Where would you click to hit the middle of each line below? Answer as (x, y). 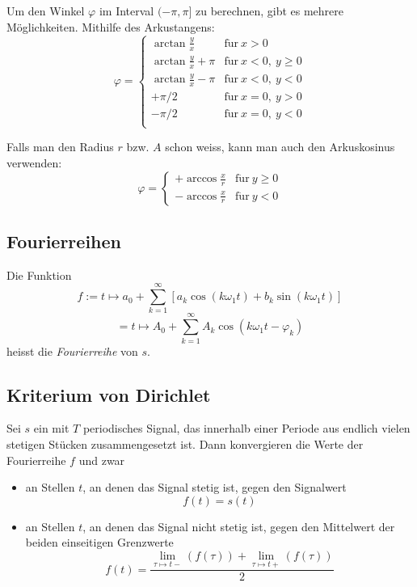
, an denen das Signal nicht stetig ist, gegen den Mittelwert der (239, 526)
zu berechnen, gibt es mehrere (270, 11)
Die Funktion (39, 274)
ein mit (51, 428)
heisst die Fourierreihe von (72, 351)
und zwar (102, 460)
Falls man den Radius (60, 147)
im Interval (126, 11)
